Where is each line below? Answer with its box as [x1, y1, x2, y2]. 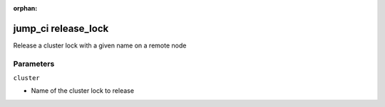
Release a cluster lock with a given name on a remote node [13, 41, 187, 50]
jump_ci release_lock [13, 22, 109, 35]
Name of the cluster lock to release [31, 86, 135, 95]
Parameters [13, 59, 55, 69]
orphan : [13, 4, 38, 12]
